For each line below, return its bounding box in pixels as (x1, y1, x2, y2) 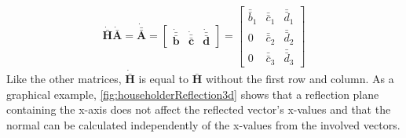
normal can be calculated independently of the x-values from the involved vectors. (6, 117, 401, 133)
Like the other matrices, (6, 71, 122, 87)
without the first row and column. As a (205, 71, 394, 87)
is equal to (138, 71, 188, 87)
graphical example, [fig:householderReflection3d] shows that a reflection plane (6, 85, 379, 102)
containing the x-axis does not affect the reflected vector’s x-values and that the (6, 101, 391, 118)
